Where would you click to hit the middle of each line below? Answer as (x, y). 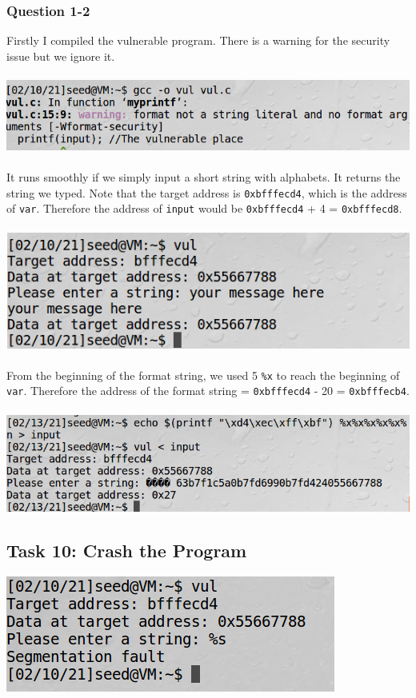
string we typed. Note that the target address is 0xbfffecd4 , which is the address (207, 192)
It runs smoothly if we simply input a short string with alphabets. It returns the (204, 177)
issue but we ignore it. (61, 56)
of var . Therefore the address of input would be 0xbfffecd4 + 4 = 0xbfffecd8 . (204, 208)
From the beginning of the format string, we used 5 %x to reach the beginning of (203, 375)
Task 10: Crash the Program (127, 550)
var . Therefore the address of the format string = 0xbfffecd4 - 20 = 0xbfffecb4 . (208, 391)
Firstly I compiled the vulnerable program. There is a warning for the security (198, 40)
